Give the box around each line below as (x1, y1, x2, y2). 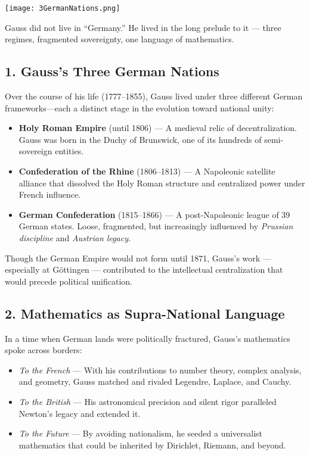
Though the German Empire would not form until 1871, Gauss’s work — (5, 251, 271, 264)
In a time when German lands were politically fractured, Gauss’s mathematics (5, 332, 290, 344)
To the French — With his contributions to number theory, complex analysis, (18, 363, 302, 376)
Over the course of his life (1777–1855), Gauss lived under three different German (5, 90, 303, 102)
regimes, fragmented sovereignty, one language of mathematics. (5, 33, 234, 45)
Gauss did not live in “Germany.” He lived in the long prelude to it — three (5, 21, 281, 33)
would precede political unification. (5, 275, 132, 287)
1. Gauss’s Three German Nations (5, 62, 219, 80)
